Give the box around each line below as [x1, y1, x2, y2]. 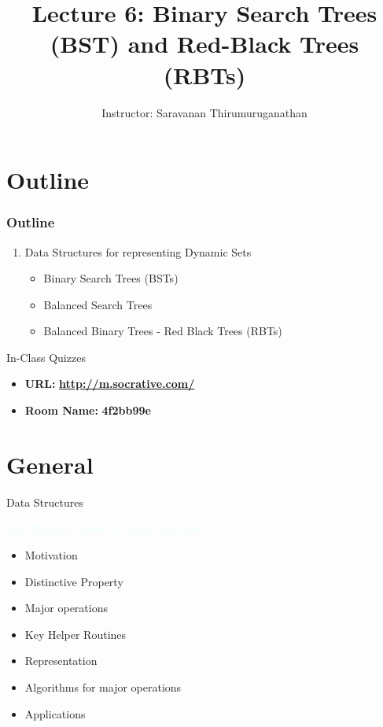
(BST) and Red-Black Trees [50, 28, 359, 60]
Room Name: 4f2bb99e [24, 402, 151, 419]
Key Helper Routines [24, 626, 127, 642]
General [6, 448, 94, 480]
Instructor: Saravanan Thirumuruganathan [101, 104, 308, 120]
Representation [24, 652, 98, 669]
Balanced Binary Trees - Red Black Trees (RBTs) [43, 323, 282, 339]
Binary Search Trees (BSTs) [43, 270, 179, 286]
